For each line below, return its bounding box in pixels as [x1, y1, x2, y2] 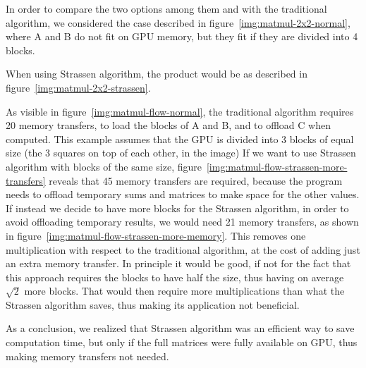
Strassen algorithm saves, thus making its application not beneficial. [6, 297, 300, 312]
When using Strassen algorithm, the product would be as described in [6, 66, 307, 81]
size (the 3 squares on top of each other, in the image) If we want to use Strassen [6, 145, 356, 160]
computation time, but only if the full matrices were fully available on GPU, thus [6, 335, 358, 350]
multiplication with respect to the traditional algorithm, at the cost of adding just [6, 242, 360, 257]
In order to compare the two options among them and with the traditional [6, 1, 327, 16]
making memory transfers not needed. [6, 348, 169, 363]
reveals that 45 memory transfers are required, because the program [49, 173, 343, 188]
